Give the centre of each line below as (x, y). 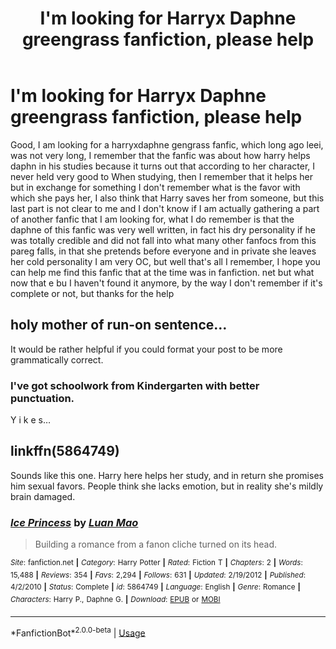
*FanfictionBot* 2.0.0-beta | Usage (78, 632)
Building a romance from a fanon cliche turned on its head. (156, 544)
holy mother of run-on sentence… (119, 325)
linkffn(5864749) (65, 451)
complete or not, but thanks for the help (92, 293)
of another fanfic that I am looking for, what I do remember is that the (152, 219)
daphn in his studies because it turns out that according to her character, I (163, 166)
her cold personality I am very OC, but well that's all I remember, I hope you (165, 261)
